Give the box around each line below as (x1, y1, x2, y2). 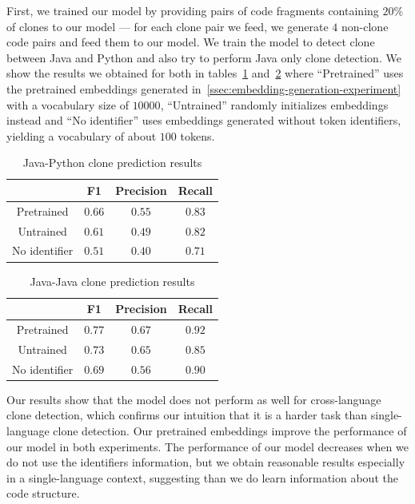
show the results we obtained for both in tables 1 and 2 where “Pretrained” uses (6, 65, 404, 81)
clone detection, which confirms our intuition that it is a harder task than (6, 407, 368, 423)
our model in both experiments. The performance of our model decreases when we (6, 438, 409, 454)
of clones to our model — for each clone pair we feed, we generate (6, 18, 329, 34)
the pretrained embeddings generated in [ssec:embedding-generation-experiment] (6, 80, 401, 97)
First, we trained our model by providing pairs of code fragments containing (6, 2, 379, 18)
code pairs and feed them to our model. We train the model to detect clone (6, 34, 375, 50)
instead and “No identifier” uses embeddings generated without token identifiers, (6, 112, 401, 129)
